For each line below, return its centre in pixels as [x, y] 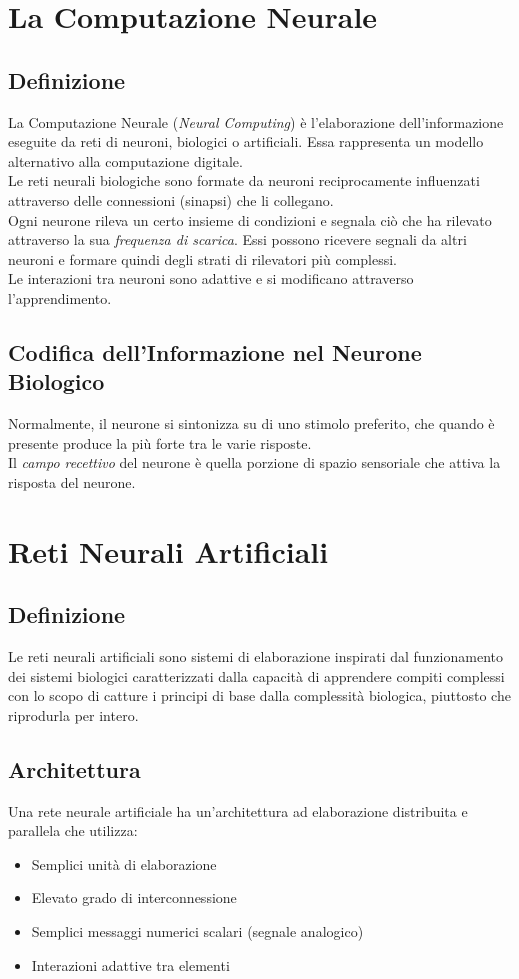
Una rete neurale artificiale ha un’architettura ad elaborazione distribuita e [238, 810]
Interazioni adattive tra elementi [130, 964]
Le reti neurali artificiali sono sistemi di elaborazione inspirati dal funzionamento [256, 656]
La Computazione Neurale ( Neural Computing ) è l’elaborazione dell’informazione [256, 121]
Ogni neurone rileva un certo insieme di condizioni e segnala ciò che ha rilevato [250, 219]
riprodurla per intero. [73, 714]
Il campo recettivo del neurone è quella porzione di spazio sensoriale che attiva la [254, 462]
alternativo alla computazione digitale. [125, 160]
